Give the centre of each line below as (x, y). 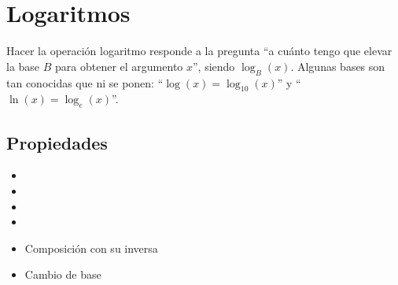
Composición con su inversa (91, 248)
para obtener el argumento (119, 66)
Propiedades (57, 142)
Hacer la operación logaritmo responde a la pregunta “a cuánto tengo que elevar (199, 51)
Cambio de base (63, 274)
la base (23, 66)
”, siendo (214, 66)
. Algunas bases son (338, 66)
